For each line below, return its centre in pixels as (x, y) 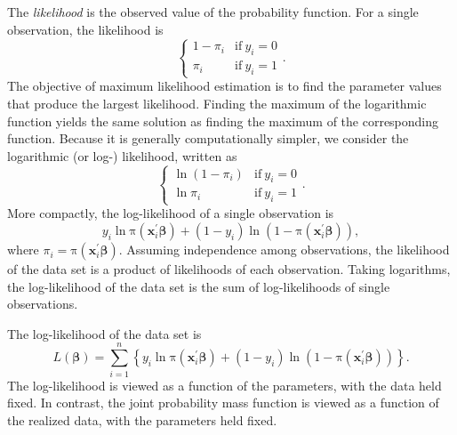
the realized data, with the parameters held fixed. (142, 419)
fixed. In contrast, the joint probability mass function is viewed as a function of (223, 403)
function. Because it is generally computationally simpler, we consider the (208, 138)
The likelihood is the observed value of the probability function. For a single (213, 12)
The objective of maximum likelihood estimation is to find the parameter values (224, 86)
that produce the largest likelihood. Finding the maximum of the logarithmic (217, 103)
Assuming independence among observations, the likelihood (288, 250)
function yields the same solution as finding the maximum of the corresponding (223, 121)
